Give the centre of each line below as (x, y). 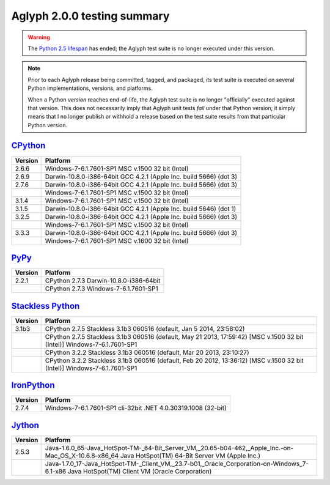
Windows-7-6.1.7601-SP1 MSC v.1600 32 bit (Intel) (117, 240)
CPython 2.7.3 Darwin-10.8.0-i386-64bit (103, 281)
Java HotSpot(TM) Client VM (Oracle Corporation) (140, 471)
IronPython (33, 385)
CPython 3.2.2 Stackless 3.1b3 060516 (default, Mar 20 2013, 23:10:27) (147, 352)
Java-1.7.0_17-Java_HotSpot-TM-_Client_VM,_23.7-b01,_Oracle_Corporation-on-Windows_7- (177, 464)
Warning (39, 37)
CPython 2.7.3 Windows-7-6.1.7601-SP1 (101, 289)
